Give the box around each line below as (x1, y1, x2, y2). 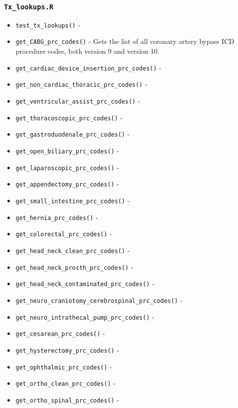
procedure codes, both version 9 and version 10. (15, 46, 160, 56)
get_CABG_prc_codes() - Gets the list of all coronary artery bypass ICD (15, 36, 235, 46)
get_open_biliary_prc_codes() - (15, 145, 119, 155)
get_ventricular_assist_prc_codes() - (15, 96, 140, 106)
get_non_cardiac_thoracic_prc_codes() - (15, 79, 147, 89)
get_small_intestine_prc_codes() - (15, 195, 130, 205)
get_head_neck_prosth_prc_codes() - (15, 261, 134, 272)
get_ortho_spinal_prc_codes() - (15, 394, 119, 405)
